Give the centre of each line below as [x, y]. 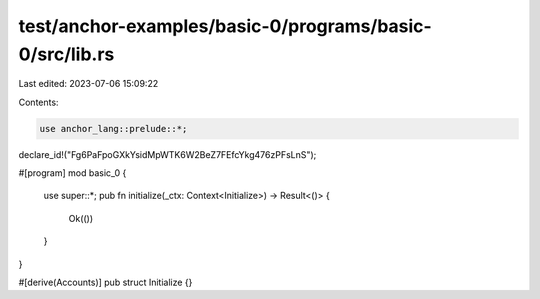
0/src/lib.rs [66, 54]
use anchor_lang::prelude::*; [113, 128]
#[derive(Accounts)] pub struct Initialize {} [105, 282]
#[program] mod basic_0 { [72, 173]
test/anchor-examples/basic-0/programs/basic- [225, 26]
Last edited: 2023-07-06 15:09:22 [88, 84]
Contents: [38, 102]
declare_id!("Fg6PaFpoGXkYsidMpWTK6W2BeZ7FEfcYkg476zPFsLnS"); [167, 154]
